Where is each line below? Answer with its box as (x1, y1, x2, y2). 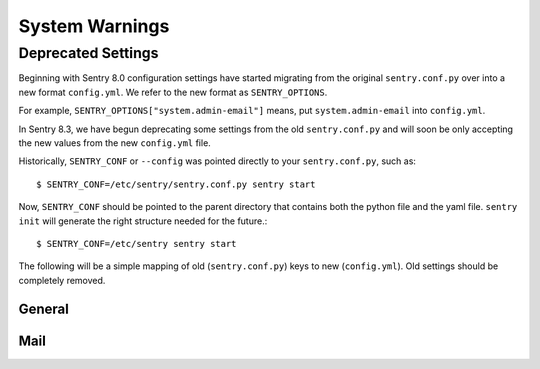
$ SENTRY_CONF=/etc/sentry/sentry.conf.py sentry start (36, 178, 316, 190)
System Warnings (18, 15, 170, 37)
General (18, 300, 70, 317)
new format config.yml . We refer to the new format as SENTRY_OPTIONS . (18, 86, 328, 98)
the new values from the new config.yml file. (18, 136, 212, 149)
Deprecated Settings (18, 44, 159, 62)
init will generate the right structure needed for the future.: (18, 215, 268, 227)
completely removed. (18, 274, 106, 286)
